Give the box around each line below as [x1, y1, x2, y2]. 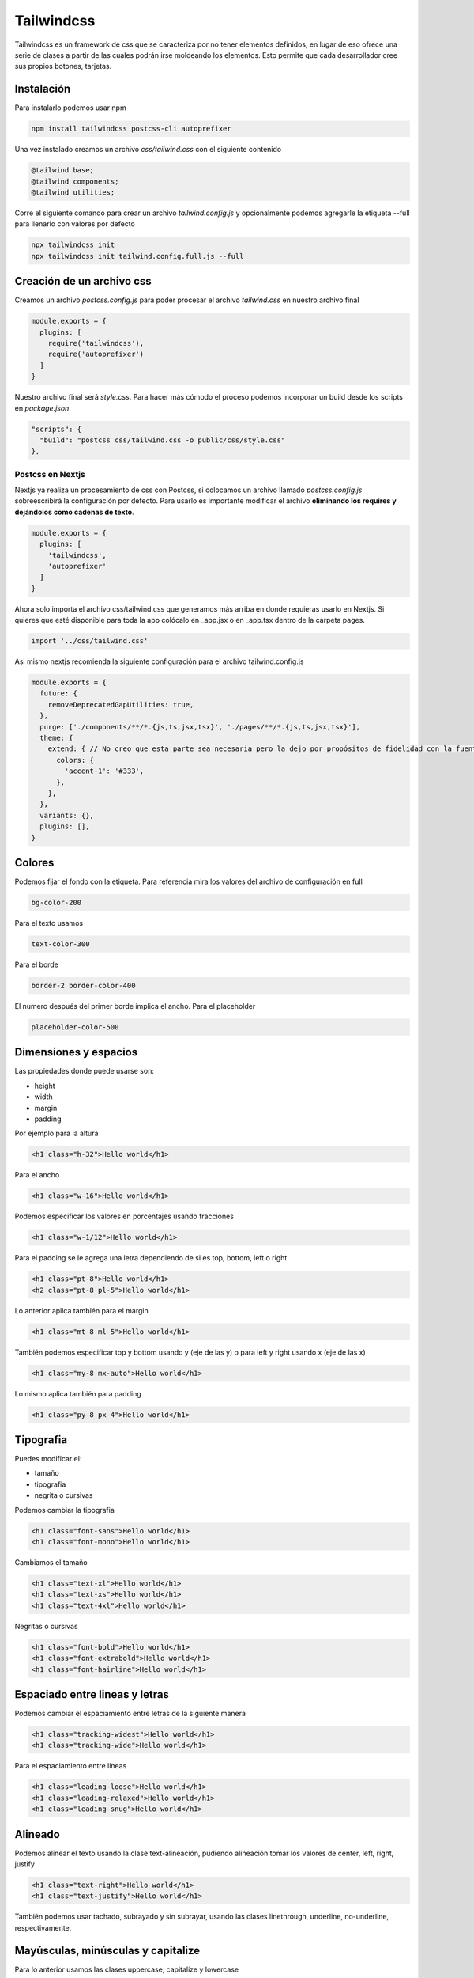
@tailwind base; [31, 166, 95, 175]
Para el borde [14, 960, 59, 969]
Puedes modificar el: [14, 1454, 82, 1464]
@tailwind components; [31, 176, 119, 186]
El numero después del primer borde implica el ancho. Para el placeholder [14, 1001, 256, 1010]
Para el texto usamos [14, 919, 83, 928]
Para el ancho [14, 1170, 60, 1180]
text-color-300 [31, 940, 90, 949]
